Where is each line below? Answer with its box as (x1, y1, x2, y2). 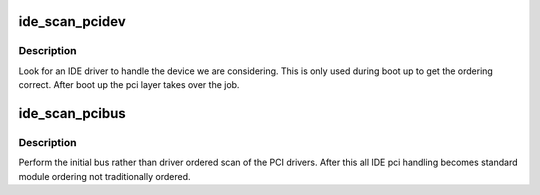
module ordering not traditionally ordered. (18, 170, 191, 182)
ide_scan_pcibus (18, 105, 127, 122)
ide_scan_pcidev (18, 13, 126, 30)
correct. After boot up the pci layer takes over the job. (18, 79, 240, 91)
